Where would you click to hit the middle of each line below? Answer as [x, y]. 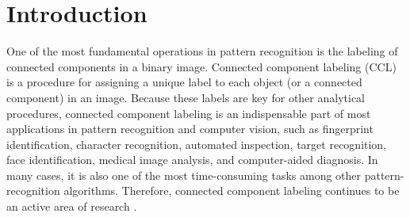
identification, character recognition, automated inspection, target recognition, [197, 144]
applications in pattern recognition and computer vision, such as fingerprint [190, 129]
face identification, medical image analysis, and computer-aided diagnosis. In [192, 160]
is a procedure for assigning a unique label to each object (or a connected [184, 82]
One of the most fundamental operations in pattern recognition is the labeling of [202, 51]
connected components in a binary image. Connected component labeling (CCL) [201, 66]
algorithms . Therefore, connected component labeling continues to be [232, 190]
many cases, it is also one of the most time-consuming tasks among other [184, 175]
